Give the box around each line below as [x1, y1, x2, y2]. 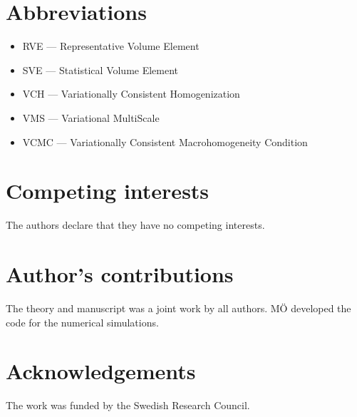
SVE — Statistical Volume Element [22, 62, 179, 77]
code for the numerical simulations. [6, 314, 159, 329]
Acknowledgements [6, 356, 196, 386]
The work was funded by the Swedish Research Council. [6, 398, 250, 413]
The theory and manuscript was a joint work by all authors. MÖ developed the [6, 300, 351, 315]
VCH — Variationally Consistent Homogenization [22, 86, 240, 101]
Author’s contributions [6, 259, 234, 288]
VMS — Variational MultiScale [22, 110, 160, 125]
